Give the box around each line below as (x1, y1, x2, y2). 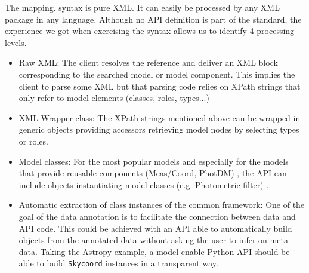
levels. (5, 36, 27, 48)
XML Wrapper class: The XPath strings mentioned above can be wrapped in (18, 111, 301, 124)
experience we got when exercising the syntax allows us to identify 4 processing (5, 24, 295, 37)
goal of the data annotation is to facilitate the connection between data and (18, 210, 296, 222)
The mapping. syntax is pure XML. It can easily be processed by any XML (5, 1, 280, 13)
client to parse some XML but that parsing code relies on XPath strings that (18, 79, 301, 92)
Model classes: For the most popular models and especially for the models (18, 155, 289, 167)
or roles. (18, 134, 48, 147)
